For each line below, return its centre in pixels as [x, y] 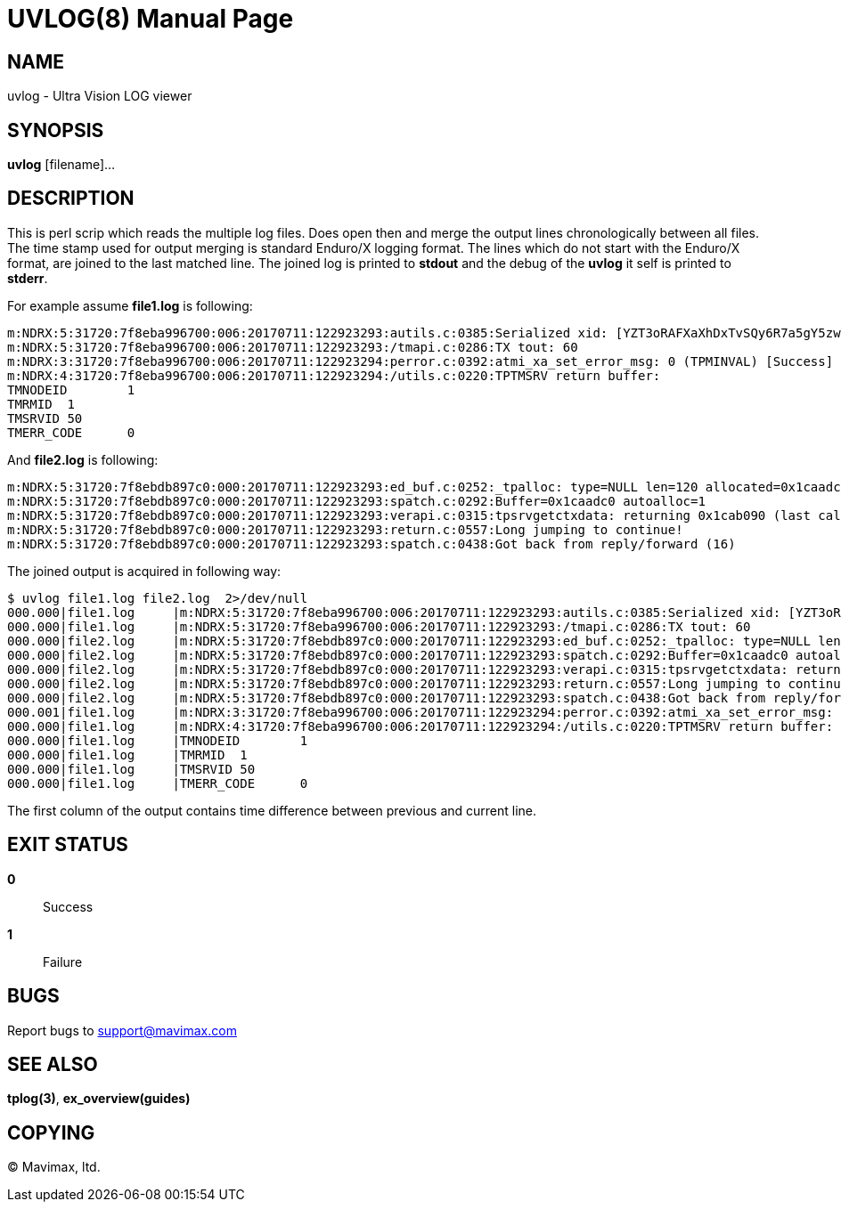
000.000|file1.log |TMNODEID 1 [158, 740]
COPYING [51, 1132]
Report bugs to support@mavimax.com [122, 1030]
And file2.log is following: [83, 459]
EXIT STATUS [68, 845]
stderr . [28, 278]
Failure [63, 962]
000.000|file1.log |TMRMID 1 [127, 755]
